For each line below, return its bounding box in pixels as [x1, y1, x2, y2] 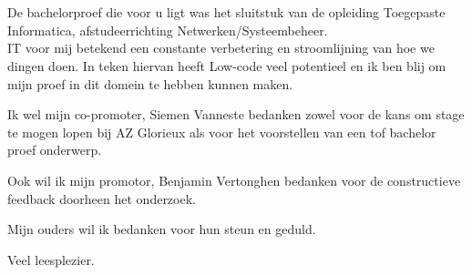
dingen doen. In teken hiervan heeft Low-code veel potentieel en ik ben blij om [7, 56, 446, 75]
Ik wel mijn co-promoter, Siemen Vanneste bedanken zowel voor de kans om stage [7, 105, 465, 124]
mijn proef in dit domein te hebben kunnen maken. [7, 74, 293, 93]
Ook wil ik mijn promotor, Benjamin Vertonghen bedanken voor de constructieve [7, 170, 461, 189]
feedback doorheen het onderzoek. [7, 188, 196, 208]
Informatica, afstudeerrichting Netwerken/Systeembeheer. [7, 20, 328, 39]
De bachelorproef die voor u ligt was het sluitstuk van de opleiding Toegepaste [7, 3, 446, 22]
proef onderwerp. [7, 140, 102, 159]
